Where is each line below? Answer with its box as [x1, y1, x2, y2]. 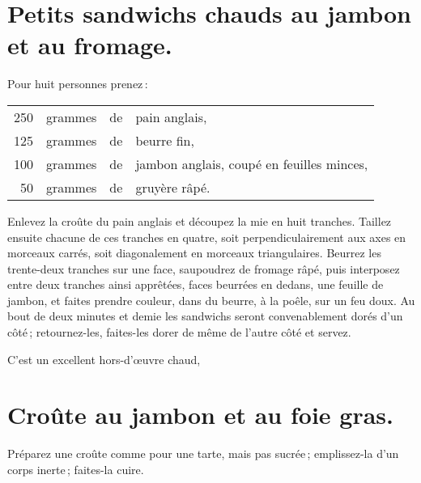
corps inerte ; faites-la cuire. [7, 460, 144, 477]
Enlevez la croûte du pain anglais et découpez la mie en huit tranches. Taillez [7, 212, 392, 229]
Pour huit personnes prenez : [7, 75, 148, 92]
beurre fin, [135, 130, 194, 150]
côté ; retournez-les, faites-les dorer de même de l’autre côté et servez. [7, 324, 351, 341]
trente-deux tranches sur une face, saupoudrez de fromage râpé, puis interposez [7, 260, 400, 277]
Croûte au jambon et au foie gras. [7, 398, 393, 431]
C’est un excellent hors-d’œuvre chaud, [7, 350, 201, 367]
